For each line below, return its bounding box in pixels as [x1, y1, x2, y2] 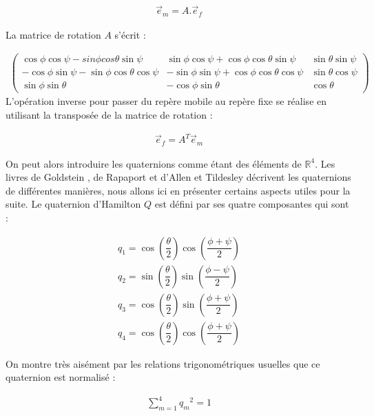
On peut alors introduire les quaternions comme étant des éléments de [6, 156, 302, 170]
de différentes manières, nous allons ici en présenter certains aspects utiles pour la [6, 183, 351, 197]
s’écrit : [114, 27, 146, 41]
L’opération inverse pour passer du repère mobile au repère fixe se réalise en [6, 94, 327, 108]
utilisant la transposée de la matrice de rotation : [6, 108, 213, 122]
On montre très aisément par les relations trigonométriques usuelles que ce [6, 356, 320, 370]
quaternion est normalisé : [6, 370, 116, 384]
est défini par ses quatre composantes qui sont [154, 197, 349, 211]
